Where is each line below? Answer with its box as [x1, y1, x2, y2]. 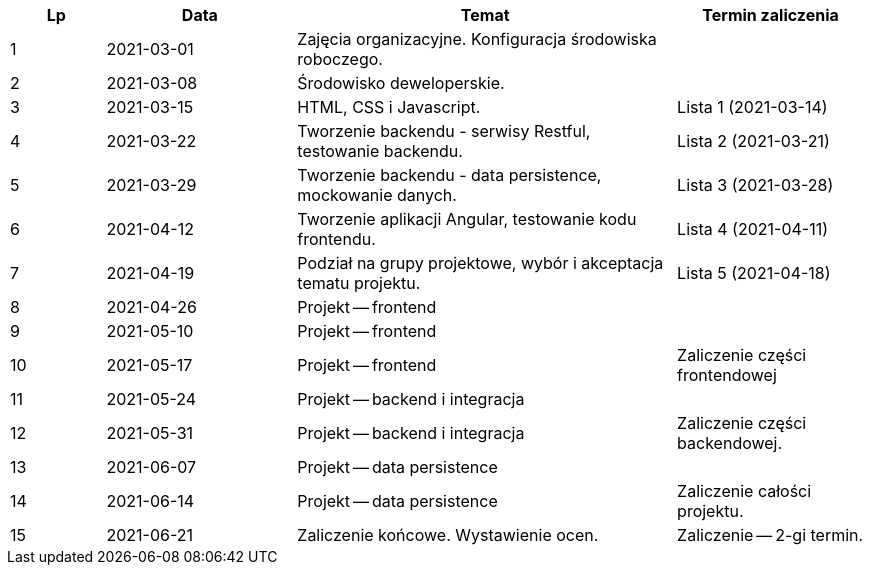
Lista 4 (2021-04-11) [677, 219, 829, 239]
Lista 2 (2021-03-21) [677, 131, 830, 151]
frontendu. [297, 229, 376, 249]
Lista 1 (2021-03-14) [677, 97, 828, 117]
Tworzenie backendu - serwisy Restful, [297, 121, 591, 141]
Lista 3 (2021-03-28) [677, 175, 834, 195]
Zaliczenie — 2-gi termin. [677, 525, 864, 545]
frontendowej [677, 365, 777, 385]
